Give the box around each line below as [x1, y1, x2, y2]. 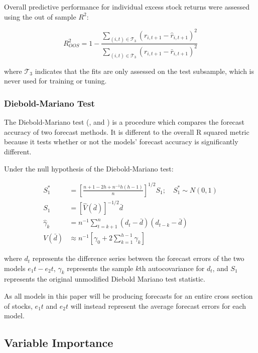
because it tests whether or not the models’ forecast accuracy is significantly [4, 136, 238, 147]
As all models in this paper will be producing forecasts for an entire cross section [4, 291, 253, 301]
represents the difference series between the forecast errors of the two [32, 253, 244, 263]
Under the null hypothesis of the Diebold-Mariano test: [4, 163, 174, 173]
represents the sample [67, 262, 134, 273]
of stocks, [4, 300, 33, 311]
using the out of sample [4, 11, 76, 22]
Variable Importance [4, 335, 113, 350]
